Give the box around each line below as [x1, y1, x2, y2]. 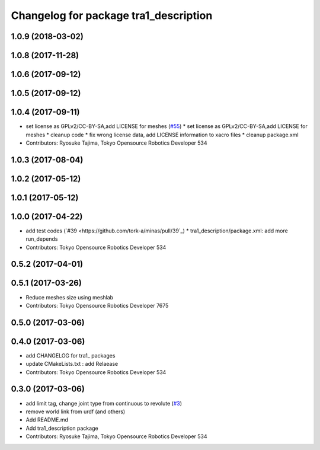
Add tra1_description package [25, 425, 98, 432]
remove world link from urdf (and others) [25, 408, 126, 415]
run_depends [25, 235, 58, 242]
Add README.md [25, 416, 68, 423]
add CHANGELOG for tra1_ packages [25, 352, 116, 359]
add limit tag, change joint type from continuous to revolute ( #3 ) [25, 400, 183, 407]
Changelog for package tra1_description [11, 9, 213, 22]
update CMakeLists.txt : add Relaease [25, 360, 119, 368]
